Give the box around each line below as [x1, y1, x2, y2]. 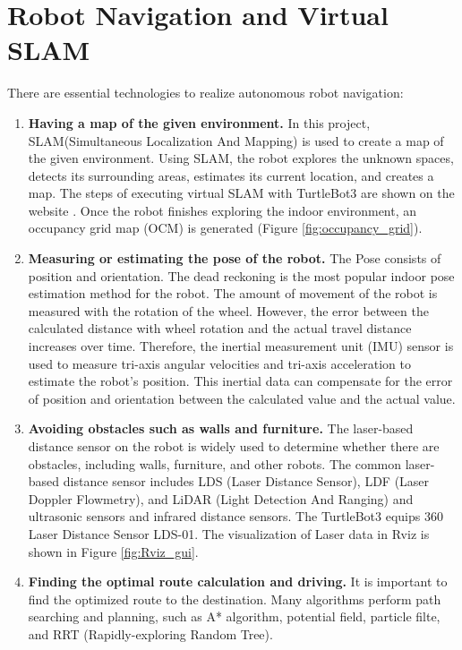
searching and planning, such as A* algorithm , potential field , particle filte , [28, 607, 441, 626]
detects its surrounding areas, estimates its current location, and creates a [28, 166, 434, 184]
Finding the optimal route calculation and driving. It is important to [28, 572, 448, 591]
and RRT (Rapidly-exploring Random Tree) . [28, 624, 273, 643]
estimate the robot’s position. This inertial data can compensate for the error [28, 372, 453, 390]
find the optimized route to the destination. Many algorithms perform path [28, 589, 441, 608]
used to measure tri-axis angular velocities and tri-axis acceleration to [28, 354, 411, 372]
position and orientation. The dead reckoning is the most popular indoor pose [28, 266, 455, 285]
